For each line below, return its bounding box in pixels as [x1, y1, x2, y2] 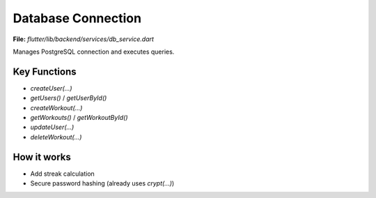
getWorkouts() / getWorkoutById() [30, 114, 128, 122]
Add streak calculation [30, 169, 95, 178]
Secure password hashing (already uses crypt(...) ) [30, 179, 175, 188]
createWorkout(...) [30, 103, 83, 112]
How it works [13, 151, 71, 163]
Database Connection [13, 10, 142, 26]
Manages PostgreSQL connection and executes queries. [13, 47, 175, 56]
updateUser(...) [30, 123, 75, 132]
